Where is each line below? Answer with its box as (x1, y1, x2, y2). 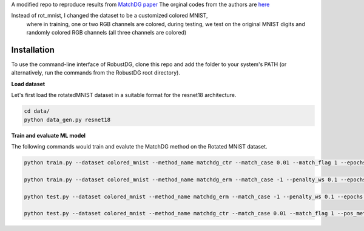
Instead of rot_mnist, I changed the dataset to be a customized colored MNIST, (11, 12, 209, 19)
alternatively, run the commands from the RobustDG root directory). (11, 69, 180, 76)
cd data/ (24, 108, 50, 115)
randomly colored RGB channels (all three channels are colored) (26, 29, 187, 36)
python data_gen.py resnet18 (24, 116, 111, 123)
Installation (11, 44, 55, 55)
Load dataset (11, 80, 45, 87)
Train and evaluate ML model (11, 132, 86, 139)
